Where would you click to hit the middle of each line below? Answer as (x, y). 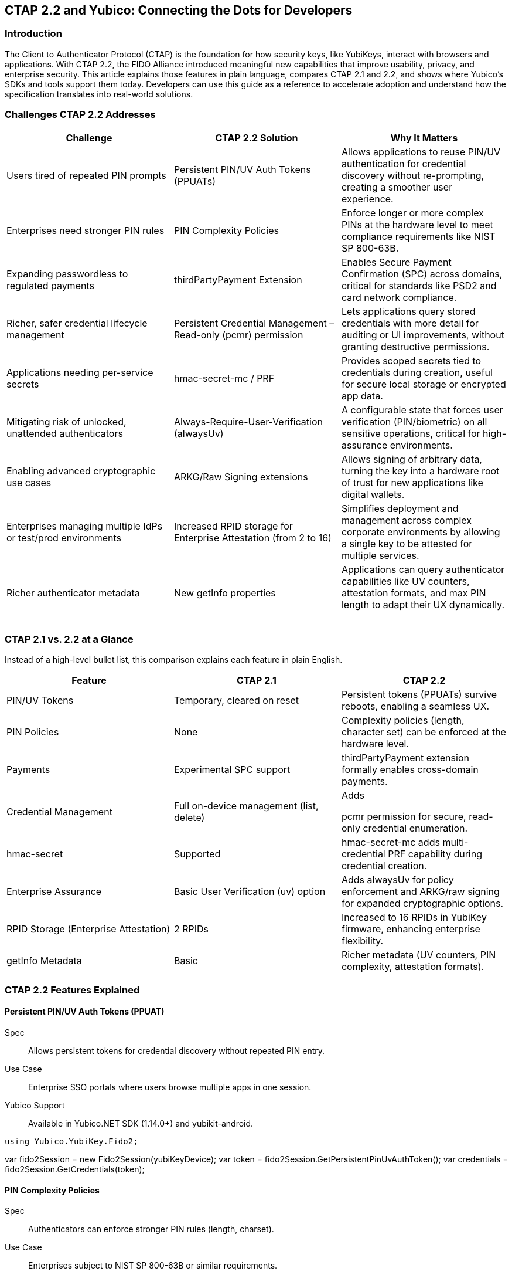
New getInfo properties (225, 593)
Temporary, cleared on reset (236, 701)
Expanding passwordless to (67, 274)
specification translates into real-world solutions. (99, 94)
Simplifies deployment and (400, 508)
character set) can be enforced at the (424, 732)
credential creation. (384, 866)
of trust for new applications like (412, 482)
